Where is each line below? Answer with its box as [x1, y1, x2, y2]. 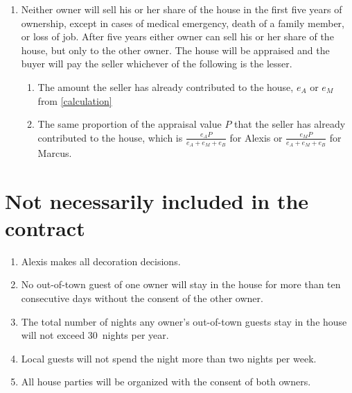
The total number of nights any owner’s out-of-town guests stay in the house [21, 314, 347, 328]
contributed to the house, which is [37, 130, 183, 144]
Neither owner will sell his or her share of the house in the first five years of [21, 2, 342, 16]
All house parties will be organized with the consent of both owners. [21, 374, 311, 389]
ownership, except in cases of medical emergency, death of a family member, [21, 15, 344, 30]
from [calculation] [37, 93, 112, 108]
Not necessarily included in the [5, 186, 309, 215]
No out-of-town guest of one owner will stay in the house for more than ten [21, 277, 341, 292]
